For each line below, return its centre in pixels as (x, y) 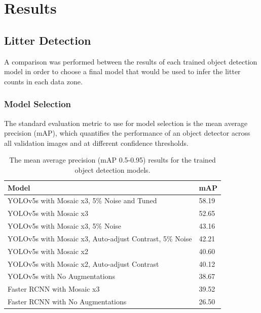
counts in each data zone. (43, 81)
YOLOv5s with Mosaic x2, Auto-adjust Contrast (83, 263)
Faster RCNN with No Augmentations (67, 302)
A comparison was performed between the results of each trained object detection (131, 61)
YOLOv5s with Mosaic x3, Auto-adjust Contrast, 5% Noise (100, 238)
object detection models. (113, 169)
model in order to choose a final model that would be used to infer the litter (122, 71)
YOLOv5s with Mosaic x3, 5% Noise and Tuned (82, 200)
